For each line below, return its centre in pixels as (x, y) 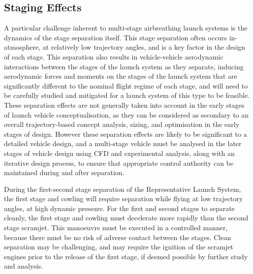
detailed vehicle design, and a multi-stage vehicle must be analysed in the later (123, 143)
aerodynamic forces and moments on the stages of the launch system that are (121, 76)
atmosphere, (22, 47)
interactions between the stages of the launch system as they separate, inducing (124, 66)
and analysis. (24, 266)
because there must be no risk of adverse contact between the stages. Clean (118, 237)
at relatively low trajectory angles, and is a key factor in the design (144, 47)
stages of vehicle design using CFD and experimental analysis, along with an (119, 153)
